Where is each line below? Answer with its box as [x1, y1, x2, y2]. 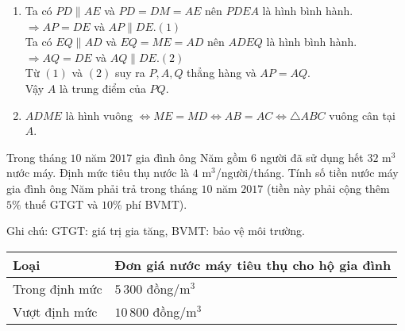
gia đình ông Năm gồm [136, 148, 248, 165]
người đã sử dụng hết [260, 148, 364, 165]
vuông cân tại [329, 106, 395, 123]
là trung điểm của [59, 79, 146, 96]
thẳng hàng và [187, 64, 256, 81]
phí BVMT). [125, 195, 187, 212]
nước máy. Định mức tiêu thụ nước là [6, 164, 190, 181]
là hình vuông [65, 106, 133, 123]
